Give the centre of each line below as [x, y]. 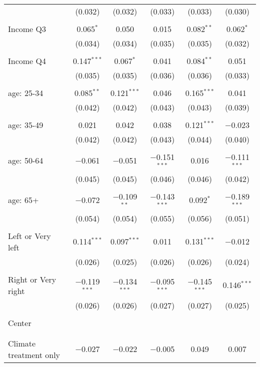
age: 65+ [23, 200]
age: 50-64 [26, 160]
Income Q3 [27, 29]
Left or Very [29, 235]
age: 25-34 [26, 93]
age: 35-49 [26, 125]
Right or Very [32, 279]
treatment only [34, 354]
